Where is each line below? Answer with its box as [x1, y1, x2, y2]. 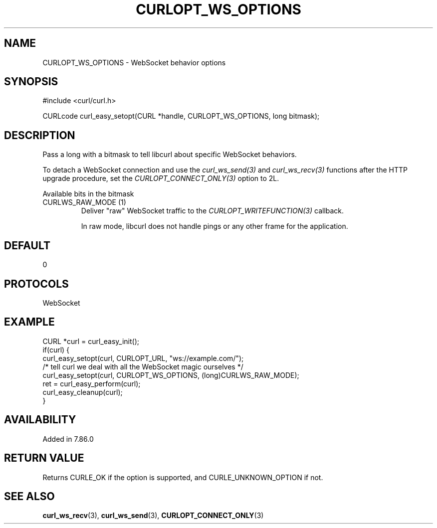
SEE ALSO [4, 490, 55, 503]
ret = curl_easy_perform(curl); [42, 379, 141, 388]
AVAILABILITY [4, 413, 76, 426]
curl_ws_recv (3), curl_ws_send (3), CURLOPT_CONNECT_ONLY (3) [42, 511, 264, 520]
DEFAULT [4, 239, 50, 252]
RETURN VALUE [4, 452, 84, 465]
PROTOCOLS [4, 277, 69, 290]
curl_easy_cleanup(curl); [42, 387, 123, 396]
